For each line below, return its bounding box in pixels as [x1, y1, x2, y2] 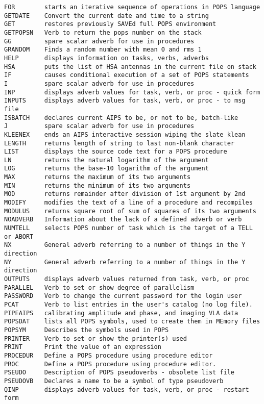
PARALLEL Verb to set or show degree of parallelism [4, 284, 195, 291]
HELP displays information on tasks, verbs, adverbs [4, 54, 209, 62]
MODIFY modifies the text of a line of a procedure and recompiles [4, 199, 253, 207]
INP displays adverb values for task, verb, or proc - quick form [4, 88, 260, 96]
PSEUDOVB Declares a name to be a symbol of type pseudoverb [4, 377, 224, 385]
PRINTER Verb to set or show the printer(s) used [4, 335, 187, 342]
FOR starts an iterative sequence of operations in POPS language [4, 4, 260, 11]
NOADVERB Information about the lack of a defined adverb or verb [4, 216, 242, 223]
